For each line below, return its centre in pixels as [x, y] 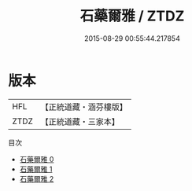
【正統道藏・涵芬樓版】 [84, 107]
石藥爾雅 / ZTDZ [132, 16]
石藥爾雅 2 [37, 178]
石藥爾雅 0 [37, 159]
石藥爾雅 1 [36, 169]
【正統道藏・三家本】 [80, 121]
